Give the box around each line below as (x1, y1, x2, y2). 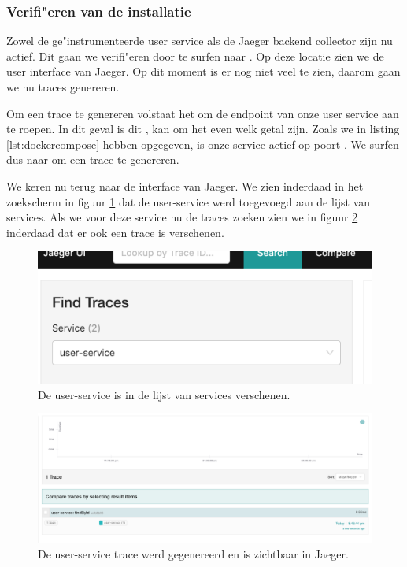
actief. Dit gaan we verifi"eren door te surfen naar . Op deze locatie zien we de (6, 47, 384, 64)
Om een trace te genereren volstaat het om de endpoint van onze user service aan (6, 105, 399, 121)
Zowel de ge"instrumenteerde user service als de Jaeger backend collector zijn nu (6, 32, 393, 49)
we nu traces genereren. (6, 79, 120, 94)
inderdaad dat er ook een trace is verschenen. (6, 224, 224, 240)
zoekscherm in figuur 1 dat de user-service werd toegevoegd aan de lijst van (6, 193, 371, 209)
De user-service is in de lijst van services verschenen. (38, 386, 290, 402)
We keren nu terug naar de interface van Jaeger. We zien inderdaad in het (6, 177, 364, 194)
